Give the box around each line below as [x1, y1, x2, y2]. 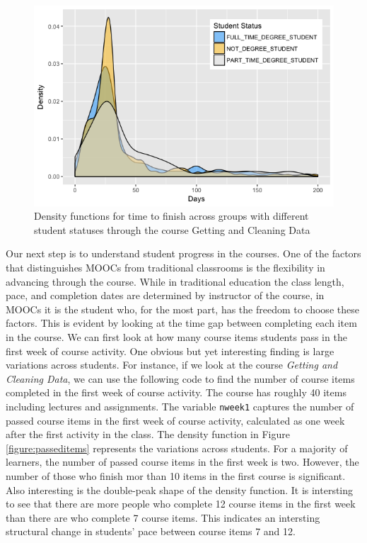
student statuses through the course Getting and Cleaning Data [34, 222, 310, 237]
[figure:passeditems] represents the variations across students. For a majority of [6, 440, 348, 455]
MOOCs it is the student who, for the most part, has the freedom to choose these [6, 301, 359, 316]
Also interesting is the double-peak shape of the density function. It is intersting [6, 482, 354, 497]
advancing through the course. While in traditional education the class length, [6, 274, 344, 289]
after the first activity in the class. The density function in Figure [6, 427, 290, 442]
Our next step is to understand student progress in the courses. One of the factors [6, 246, 361, 261]
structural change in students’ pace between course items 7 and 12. [6, 524, 296, 539]
